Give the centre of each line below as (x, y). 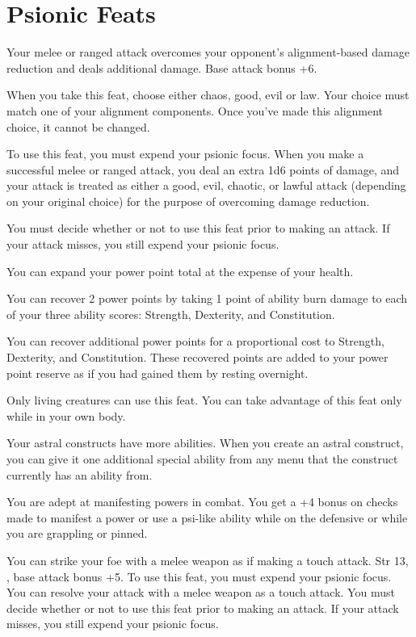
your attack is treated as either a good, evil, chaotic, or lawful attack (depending (206, 185)
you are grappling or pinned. (77, 533)
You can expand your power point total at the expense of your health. (180, 271)
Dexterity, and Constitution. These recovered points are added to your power (197, 357)
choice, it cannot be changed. (78, 126)
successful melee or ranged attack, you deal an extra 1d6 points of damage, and (203, 169)
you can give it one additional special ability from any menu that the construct (202, 459)
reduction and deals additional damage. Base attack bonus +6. (162, 67)
